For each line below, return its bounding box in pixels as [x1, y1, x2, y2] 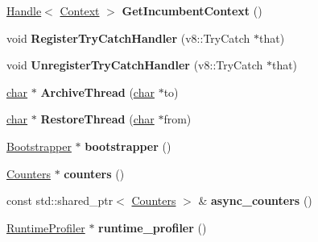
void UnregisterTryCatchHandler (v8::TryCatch [6, 56, 263, 73]
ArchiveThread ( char [40, 83, 155, 100]
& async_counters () [198, 192, 312, 209]
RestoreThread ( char [40, 111, 155, 127]
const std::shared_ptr [6, 192, 114, 209]
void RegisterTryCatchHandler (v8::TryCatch [6, 29, 250, 46]
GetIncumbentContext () [122, 2, 262, 19]
